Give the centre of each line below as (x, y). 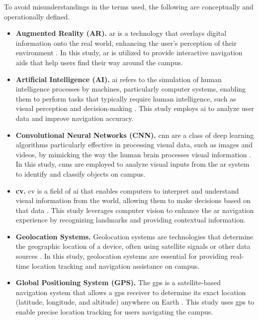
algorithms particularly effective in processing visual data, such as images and (134, 145)
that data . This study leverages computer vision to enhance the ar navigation (135, 210)
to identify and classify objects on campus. (81, 173)
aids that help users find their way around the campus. (99, 62)
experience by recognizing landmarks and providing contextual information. (131, 220)
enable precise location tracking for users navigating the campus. (114, 312)
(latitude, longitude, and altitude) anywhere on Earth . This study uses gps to (135, 302)
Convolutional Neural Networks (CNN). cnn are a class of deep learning (135, 135)
